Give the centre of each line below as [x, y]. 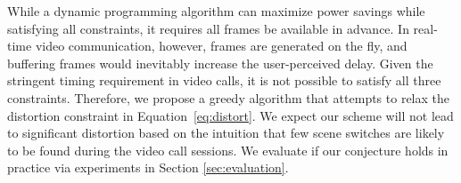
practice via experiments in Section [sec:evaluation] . [148, 167]
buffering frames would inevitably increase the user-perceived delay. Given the [220, 63]
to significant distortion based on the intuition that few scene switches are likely [226, 133]
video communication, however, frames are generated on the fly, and [221, 46]
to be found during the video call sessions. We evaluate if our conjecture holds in [228, 150]
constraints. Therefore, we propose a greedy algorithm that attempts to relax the [229, 97]
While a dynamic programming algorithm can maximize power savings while [216, 11]
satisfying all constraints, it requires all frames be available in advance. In [208, 28]
